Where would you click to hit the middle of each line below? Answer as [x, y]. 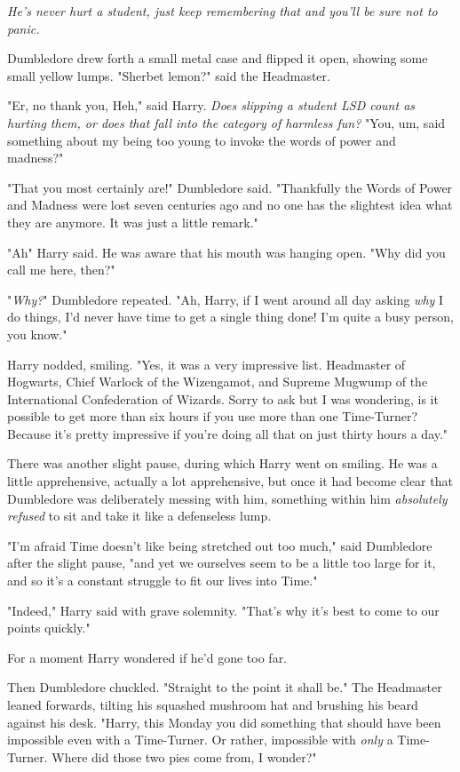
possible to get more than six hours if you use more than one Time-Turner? [213, 416]
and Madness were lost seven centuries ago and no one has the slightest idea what [230, 205]
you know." [37, 334]
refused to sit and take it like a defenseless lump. [139, 516]
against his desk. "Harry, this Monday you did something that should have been [224, 722]
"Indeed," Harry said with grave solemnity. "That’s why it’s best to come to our [223, 610]
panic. [24, 28]
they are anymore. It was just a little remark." [133, 222]
